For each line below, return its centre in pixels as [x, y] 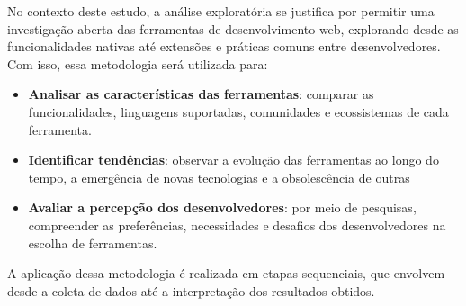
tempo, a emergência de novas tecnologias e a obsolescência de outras [219, 177]
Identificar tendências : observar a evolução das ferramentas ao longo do [233, 160]
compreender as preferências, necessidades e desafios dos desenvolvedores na [237, 225]
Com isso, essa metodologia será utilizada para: [138, 63]
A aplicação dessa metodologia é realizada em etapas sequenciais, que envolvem [226, 273]
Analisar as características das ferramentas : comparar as [201, 94]
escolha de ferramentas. [93, 243]
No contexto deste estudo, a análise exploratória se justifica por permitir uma [221, 11]
